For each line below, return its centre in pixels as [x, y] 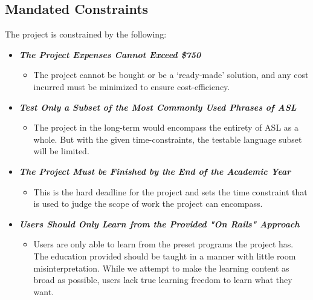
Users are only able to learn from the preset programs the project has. [163, 244]
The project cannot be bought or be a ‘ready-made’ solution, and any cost [171, 75]
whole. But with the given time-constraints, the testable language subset [168, 139]
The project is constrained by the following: [86, 34]
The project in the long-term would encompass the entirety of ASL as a [166, 127]
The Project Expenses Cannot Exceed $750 [110, 54]
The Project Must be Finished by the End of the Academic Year [155, 171]
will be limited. [61, 151]
